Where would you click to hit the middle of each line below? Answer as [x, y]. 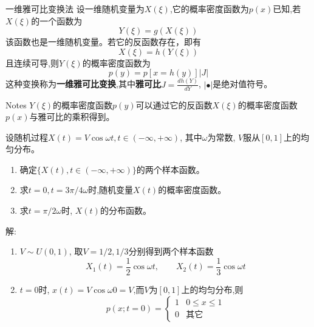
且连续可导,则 [32, 62]
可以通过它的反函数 [174, 104]
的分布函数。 [125, 210]
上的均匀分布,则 [212, 289]
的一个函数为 [57, 20]
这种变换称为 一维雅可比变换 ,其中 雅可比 [83, 84]
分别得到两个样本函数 [171, 251]
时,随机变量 [111, 190]
